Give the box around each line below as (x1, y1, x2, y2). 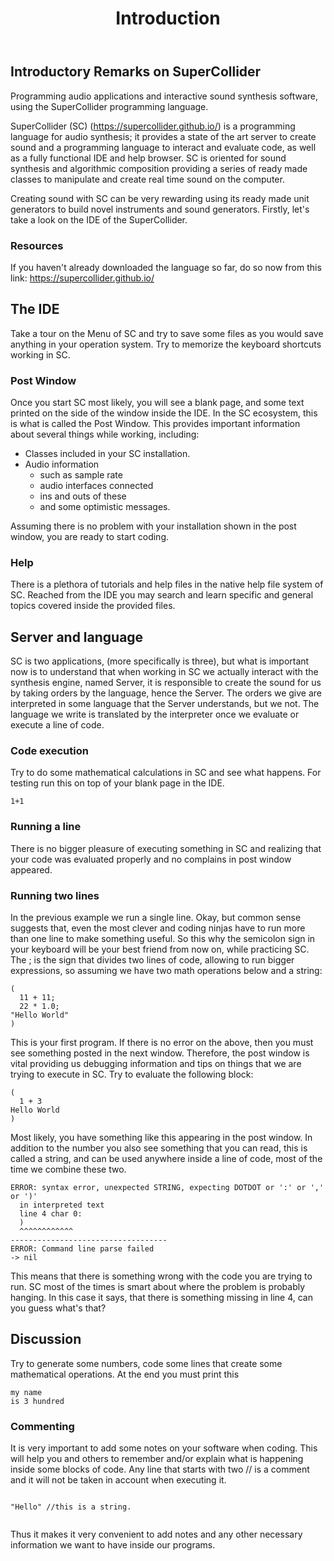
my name (10, 1387, 43, 1397)
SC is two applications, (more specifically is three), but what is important (10, 655, 310, 667)
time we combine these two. (10, 1163, 127, 1176)
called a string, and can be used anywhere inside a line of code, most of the (10, 1153, 323, 1165)
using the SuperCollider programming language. (10, 100, 209, 112)
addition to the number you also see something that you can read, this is (10, 1142, 308, 1154)
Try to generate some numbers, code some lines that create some (10, 1357, 283, 1369)
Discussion (10, 1331, 82, 1348)
